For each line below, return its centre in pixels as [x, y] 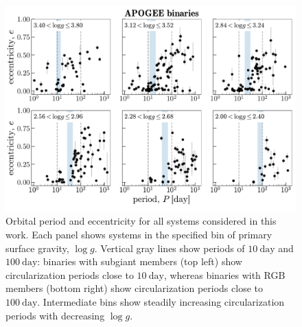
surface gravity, [37, 248]
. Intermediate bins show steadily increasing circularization [161, 301]
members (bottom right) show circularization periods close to [134, 288]
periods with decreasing [55, 315]
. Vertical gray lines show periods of [170, 248]
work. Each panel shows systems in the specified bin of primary [139, 234]
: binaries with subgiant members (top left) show [140, 261]
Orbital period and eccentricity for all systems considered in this [141, 221]
